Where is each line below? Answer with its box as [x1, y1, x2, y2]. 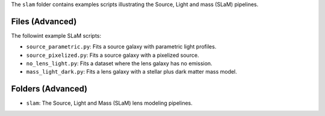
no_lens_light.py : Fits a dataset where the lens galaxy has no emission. [26, 60, 213, 67]
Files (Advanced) [11, 16, 77, 26]
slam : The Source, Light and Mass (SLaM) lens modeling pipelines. [26, 99, 193, 107]
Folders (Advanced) [11, 84, 87, 94]
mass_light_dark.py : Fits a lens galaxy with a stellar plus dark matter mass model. [26, 68, 237, 75]
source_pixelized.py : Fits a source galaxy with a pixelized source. [26, 51, 199, 59]
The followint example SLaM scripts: [11, 32, 102, 39]
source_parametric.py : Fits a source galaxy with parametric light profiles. [26, 43, 217, 50]
